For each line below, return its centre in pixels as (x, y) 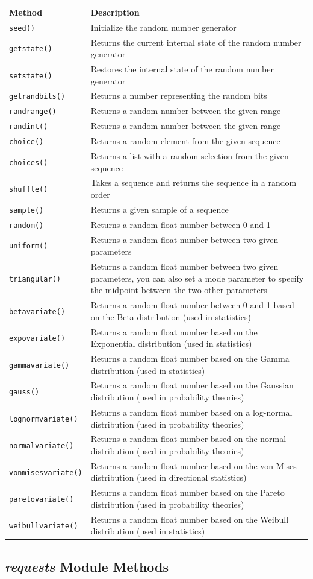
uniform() (29, 246)
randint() (29, 127)
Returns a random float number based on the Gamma (190, 359)
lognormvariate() (44, 419)
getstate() (31, 49)
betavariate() (37, 312)
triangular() (35, 279)
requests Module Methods (87, 566)
